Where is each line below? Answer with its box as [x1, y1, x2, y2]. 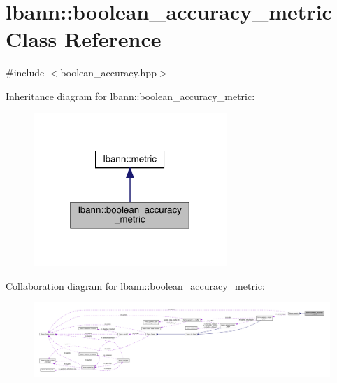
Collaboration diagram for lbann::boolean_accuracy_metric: [6, 278, 265, 293]
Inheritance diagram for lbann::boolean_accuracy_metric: [6, 88, 255, 103]
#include [6, 65, 45, 80]
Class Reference [6, 25, 162, 53]
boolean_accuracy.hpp [60, 65, 157, 80]
